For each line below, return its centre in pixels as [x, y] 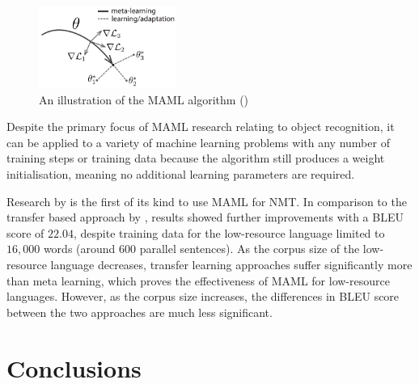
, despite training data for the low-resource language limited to [229, 232]
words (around [79, 249]
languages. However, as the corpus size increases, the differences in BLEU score [203, 296]
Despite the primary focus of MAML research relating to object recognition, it [201, 127]
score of [25, 232]
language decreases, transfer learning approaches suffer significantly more [231, 264]
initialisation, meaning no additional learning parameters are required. [181, 173]
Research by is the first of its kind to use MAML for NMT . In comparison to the [207, 201]
